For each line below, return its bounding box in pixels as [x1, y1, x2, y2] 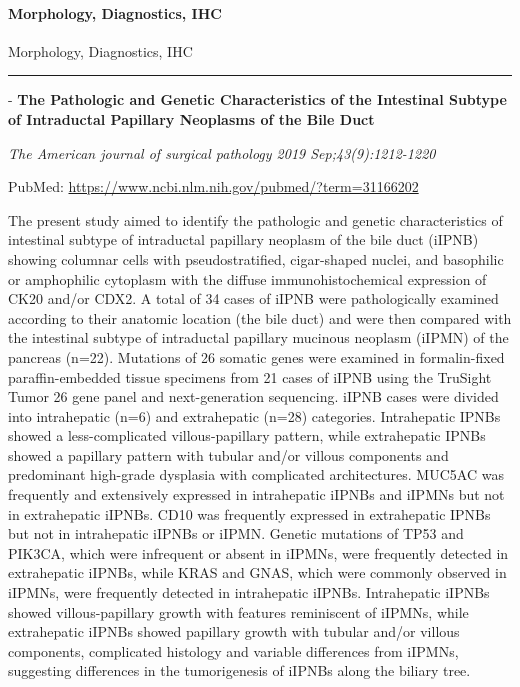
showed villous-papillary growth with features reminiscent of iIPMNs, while [8, 601, 469, 622]
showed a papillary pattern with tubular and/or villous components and [8, 444, 449, 465]
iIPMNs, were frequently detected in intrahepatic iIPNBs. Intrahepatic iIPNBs [8, 582, 490, 603]
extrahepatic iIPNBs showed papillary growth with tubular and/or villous [8, 621, 460, 642]
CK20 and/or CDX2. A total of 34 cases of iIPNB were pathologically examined [8, 288, 499, 309]
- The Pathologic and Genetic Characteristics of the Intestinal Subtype [8, 89, 507, 110]
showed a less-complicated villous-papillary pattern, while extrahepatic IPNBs [8, 425, 486, 446]
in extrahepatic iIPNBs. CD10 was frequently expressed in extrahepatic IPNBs [8, 503, 491, 524]
